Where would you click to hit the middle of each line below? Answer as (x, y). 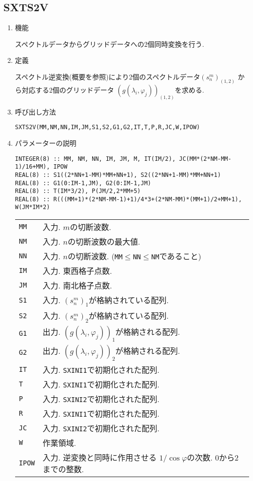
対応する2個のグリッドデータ (68, 89)
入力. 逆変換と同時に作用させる (100, 457)
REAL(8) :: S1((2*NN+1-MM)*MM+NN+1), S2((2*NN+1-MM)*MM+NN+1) (118, 175)
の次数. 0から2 (213, 457)
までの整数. (63, 469)
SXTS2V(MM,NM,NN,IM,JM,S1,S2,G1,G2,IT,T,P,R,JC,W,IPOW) (107, 127)
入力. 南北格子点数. (77, 286)
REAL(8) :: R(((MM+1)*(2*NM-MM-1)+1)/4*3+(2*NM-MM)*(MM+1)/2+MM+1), (128, 199)
